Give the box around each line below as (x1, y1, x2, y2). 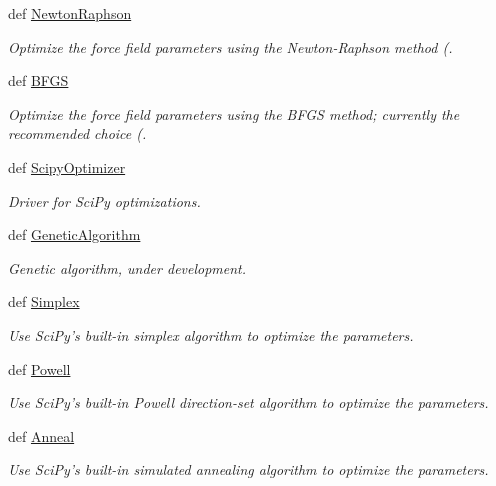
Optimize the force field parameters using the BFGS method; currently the (8, 103, 460, 124)
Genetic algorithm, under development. (8, 257, 247, 278)
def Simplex (8, 291, 80, 312)
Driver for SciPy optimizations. (8, 190, 201, 211)
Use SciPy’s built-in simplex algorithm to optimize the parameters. (8, 324, 414, 345)
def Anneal (8, 425, 75, 446)
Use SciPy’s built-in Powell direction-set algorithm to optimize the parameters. (8, 392, 489, 413)
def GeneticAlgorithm (8, 224, 141, 245)
